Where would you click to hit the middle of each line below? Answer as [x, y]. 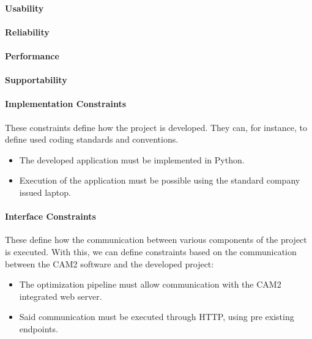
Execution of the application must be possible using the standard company [160, 180]
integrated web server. [61, 296]
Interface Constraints [50, 216]
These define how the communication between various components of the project [156, 240]
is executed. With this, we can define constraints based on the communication [151, 251]
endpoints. [39, 328]
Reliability [27, 32]
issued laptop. [45, 192]
